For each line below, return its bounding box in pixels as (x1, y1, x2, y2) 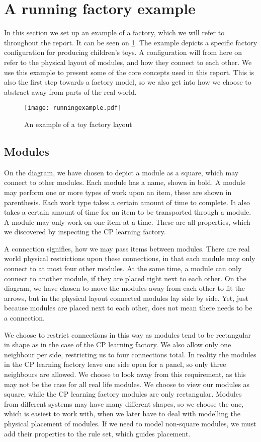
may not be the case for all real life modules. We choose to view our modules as (4, 378, 250, 389)
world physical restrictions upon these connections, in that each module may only (4, 253, 255, 264)
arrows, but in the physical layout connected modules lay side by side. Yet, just (4, 292, 248, 303)
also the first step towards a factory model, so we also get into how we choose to (4, 77, 251, 87)
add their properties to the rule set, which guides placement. (4, 428, 191, 438)
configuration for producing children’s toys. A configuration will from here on (4, 47, 242, 57)
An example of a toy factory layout (24, 118, 132, 129)
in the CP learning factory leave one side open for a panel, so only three (4, 359, 226, 369)
